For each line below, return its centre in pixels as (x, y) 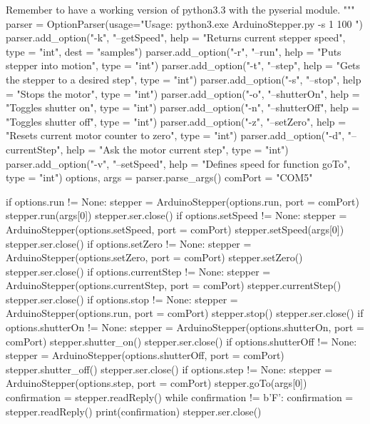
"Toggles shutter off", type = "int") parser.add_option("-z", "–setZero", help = (176, 121)
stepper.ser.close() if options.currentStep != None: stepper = (138, 271)
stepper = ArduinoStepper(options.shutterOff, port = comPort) (145, 355)
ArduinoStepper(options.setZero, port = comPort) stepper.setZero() (154, 257)
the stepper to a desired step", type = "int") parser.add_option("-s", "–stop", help (184, 79)
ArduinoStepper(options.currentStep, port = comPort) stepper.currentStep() (174, 285)
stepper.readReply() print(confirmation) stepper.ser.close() (134, 411)
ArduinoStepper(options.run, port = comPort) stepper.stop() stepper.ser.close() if (185, 313)
